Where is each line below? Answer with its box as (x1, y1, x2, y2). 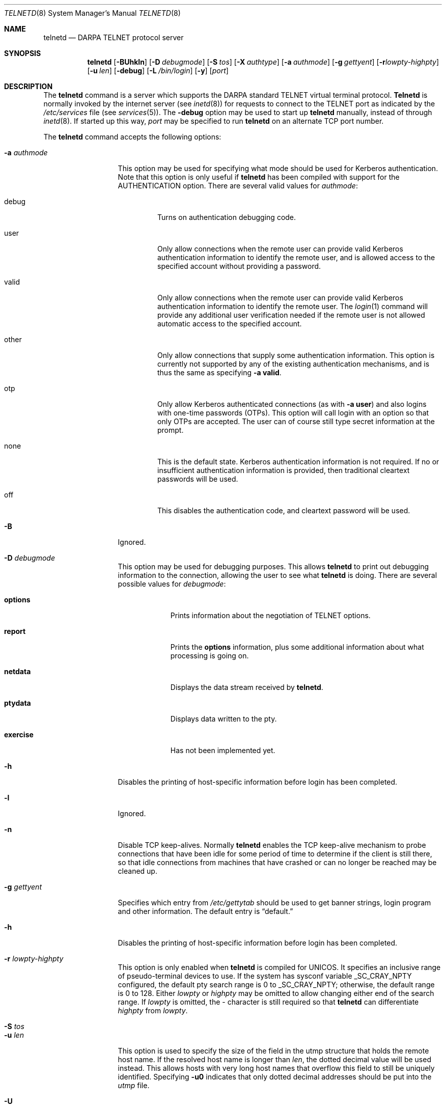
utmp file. (118, 1081, 150, 1090)
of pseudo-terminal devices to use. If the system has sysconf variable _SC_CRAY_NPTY (118, 972, 412, 980)
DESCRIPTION (4, 82, 53, 91)
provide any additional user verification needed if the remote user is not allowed (157, 311, 425, 319)
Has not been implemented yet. (170, 746, 275, 755)
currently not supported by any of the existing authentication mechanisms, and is (157, 359, 430, 368)
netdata (4, 667, 31, 676)
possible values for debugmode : (118, 579, 226, 588)
